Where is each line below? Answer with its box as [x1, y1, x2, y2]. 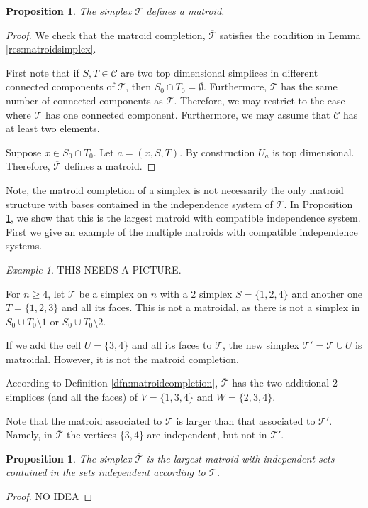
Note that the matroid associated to [6, 413, 162, 428]
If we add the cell [6, 337, 82, 352]
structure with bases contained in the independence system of [6, 196, 273, 211]
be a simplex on [79, 286, 148, 301]
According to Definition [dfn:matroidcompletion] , [6, 375, 218, 390]
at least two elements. [6, 121, 100, 136]
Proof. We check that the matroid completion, [6, 27, 206, 42]
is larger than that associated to [176, 413, 316, 428]
